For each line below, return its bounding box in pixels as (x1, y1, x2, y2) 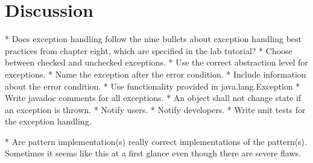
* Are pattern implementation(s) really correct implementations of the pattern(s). (5, 135, 307, 147)
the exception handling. (5, 115, 92, 128)
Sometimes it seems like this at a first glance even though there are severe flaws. (5, 147, 301, 159)
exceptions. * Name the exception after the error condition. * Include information (5, 67, 306, 80)
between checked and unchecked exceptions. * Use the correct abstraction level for (5, 56, 308, 69)
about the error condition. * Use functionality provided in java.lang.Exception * (5, 79, 300, 92)
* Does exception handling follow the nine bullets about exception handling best (5, 32, 302, 45)
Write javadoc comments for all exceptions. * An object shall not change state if (5, 91, 302, 104)
